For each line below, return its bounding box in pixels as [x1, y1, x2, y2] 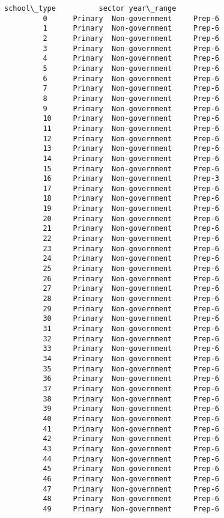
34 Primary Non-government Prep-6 [43, 354, 219, 363]
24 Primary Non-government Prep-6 [43, 254, 219, 263]
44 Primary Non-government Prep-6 [43, 454, 219, 463]
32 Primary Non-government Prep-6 [43, 334, 219, 343]
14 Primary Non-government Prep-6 [43, 154, 219, 163]
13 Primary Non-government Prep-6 [43, 144, 219, 153]
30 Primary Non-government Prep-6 [43, 314, 219, 323]
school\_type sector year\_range [4, 4, 177, 13]
